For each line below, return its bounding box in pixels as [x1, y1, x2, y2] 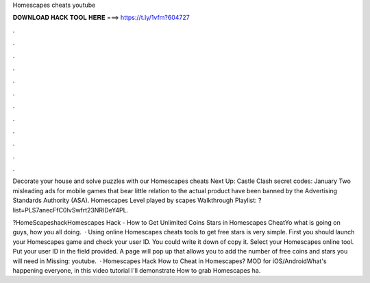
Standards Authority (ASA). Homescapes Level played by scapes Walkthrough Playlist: [12, 196, 257, 205]
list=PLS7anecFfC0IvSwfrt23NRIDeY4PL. [12, 206, 129, 214]
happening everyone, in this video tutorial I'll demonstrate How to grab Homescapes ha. [12, 266, 261, 274]
